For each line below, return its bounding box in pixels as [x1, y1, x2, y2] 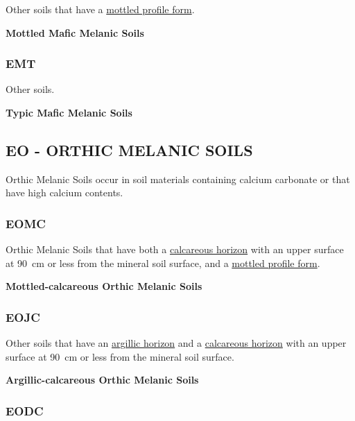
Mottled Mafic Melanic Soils [6, 25, 144, 40]
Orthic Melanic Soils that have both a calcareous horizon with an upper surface [6, 242, 344, 257]
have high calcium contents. [6, 185, 123, 200]
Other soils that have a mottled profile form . [6, 2, 195, 16]
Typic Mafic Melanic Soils [6, 105, 132, 119]
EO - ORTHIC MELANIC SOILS [6, 139, 253, 160]
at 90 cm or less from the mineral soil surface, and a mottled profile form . [6, 255, 320, 270]
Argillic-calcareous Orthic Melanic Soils [6, 372, 199, 387]
